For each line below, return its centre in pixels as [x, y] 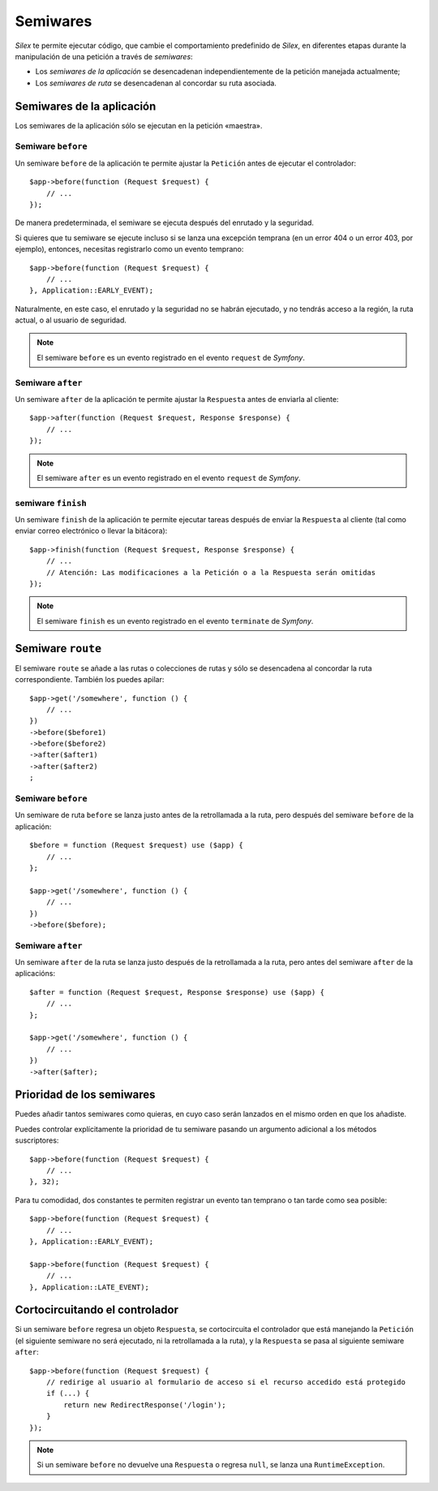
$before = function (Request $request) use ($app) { [136, 845]
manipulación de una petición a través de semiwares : [104, 56]
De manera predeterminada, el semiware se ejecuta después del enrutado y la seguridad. [164, 223]
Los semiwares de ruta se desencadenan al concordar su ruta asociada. [156, 83]
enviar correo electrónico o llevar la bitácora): [91, 531]
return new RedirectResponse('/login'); [145, 1405]
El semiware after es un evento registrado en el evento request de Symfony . [169, 478]
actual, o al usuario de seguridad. [71, 320]
